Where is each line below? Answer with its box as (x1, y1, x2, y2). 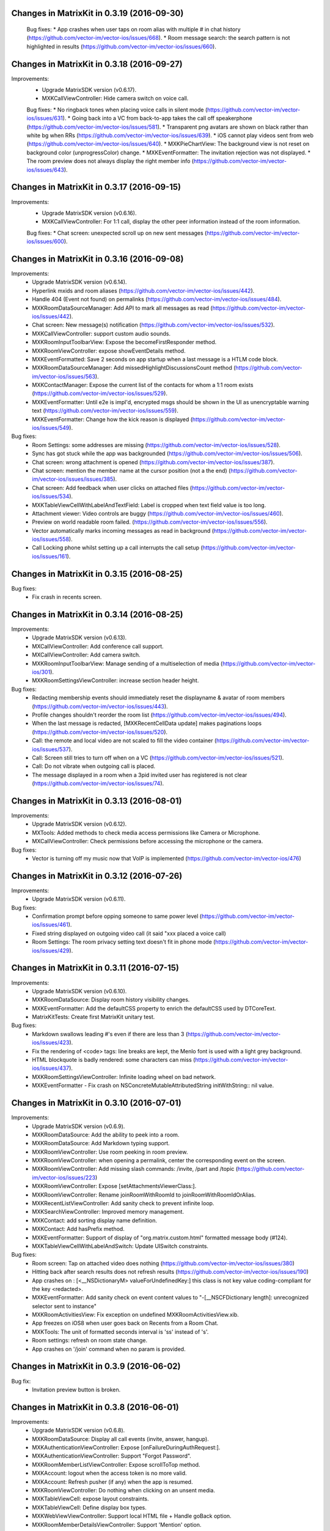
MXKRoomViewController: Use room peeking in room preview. (32, 1148, 188, 1156)
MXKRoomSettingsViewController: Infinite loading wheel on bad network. (32, 1073, 216, 1080)
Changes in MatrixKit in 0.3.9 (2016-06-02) (11, 1361, 181, 1372)
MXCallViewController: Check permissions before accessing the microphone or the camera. (32, 838, 263, 845)
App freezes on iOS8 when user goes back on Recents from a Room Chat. (32, 1320, 219, 1327)
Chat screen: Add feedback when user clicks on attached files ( (32, 484, 193, 491)
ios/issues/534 (32, 493, 70, 500)
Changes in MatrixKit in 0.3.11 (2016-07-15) (11, 963, 180, 973)
